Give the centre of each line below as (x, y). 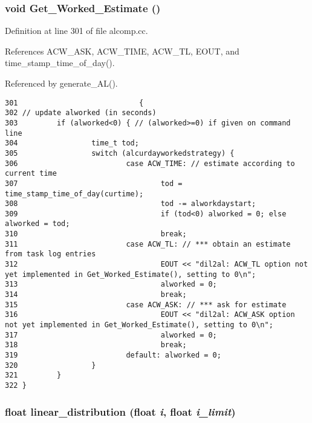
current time (31, 174)
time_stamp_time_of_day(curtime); (74, 194)
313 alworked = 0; (111, 285)
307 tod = (94, 183)
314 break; (96, 295)
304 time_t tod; (72, 143)
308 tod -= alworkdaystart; (131, 204)
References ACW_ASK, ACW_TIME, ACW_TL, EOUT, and (122, 51)
